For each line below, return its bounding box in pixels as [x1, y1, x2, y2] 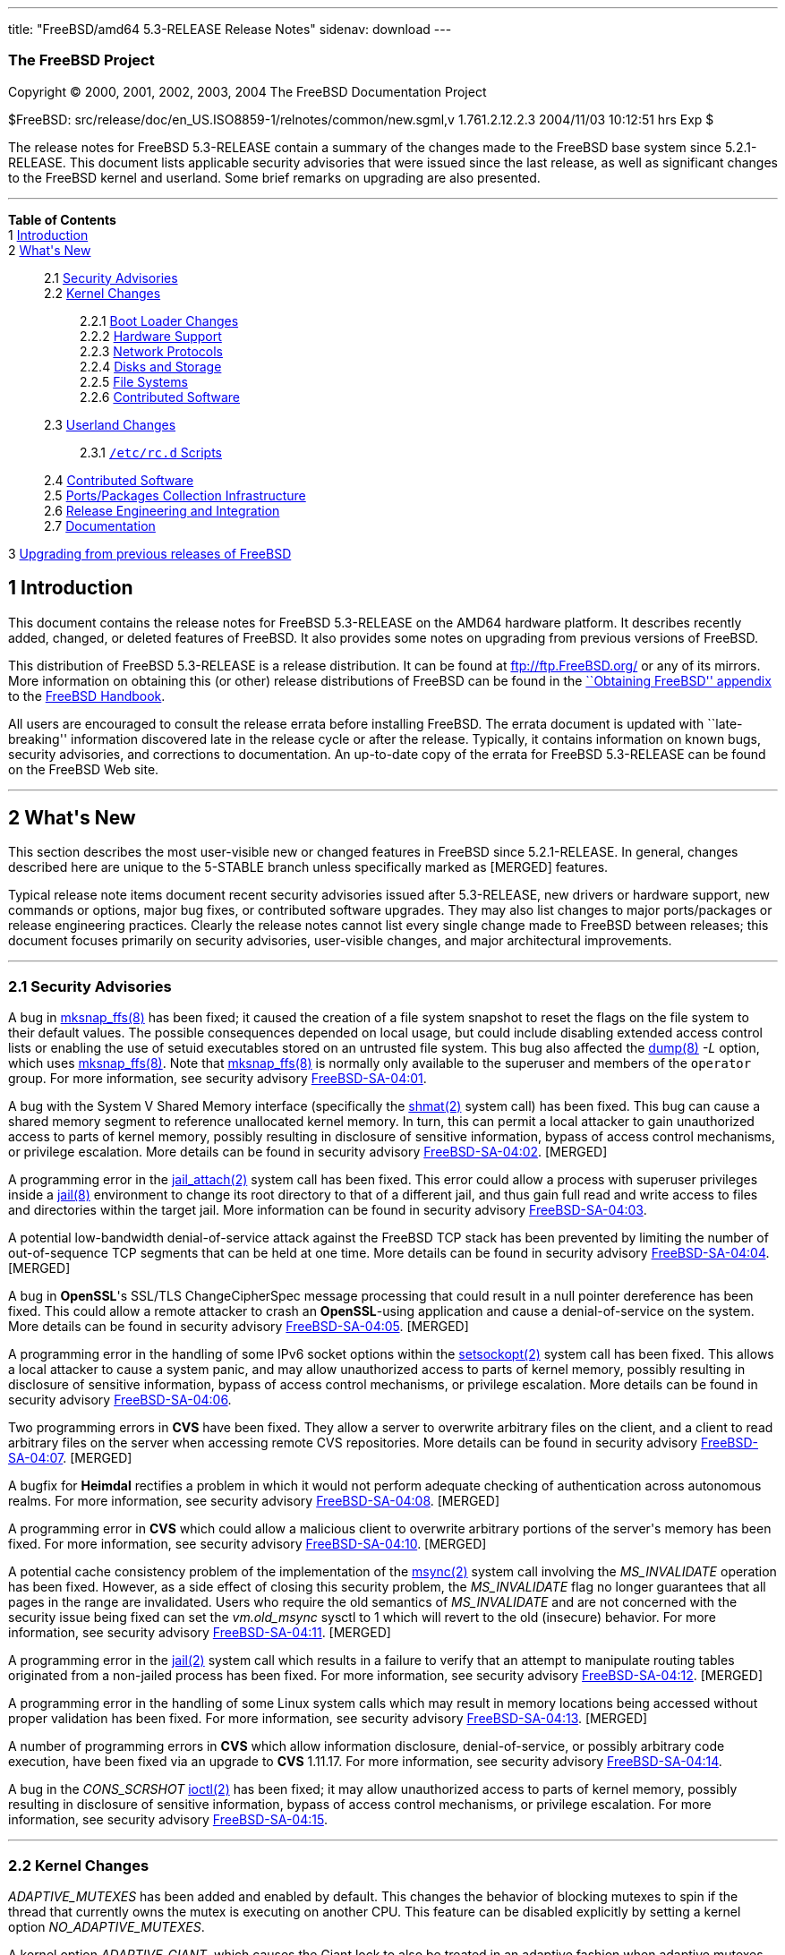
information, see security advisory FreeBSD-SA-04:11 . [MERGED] [8, 1625, 391, 1641]
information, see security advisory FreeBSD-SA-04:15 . [8, 1812, 328, 1828]
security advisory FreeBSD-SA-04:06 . [8, 1392, 232, 1408]
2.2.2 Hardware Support [80, 328, 222, 344]
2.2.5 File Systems [80, 373, 188, 389]
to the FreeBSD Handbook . [8, 687, 166, 704]
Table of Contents [8, 211, 116, 227]
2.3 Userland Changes [44, 416, 176, 432]
